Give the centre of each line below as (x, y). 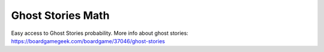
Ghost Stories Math (60, 15)
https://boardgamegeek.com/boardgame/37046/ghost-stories (88, 41)
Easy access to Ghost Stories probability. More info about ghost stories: (100, 33)
